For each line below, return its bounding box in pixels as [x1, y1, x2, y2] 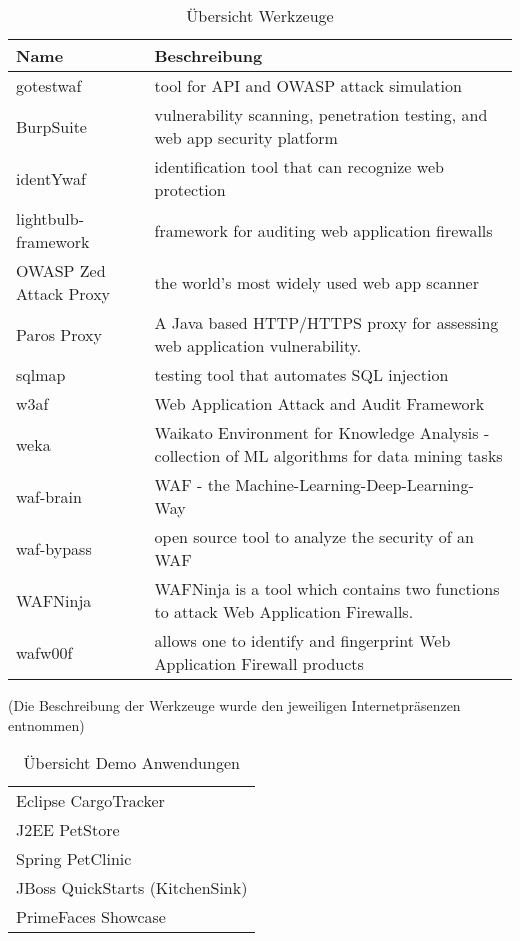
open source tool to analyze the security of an [154, 525, 474, 548]
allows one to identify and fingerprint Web [154, 629, 451, 652]
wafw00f [16, 640, 73, 664]
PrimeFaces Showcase [16, 905, 166, 929]
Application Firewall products [154, 652, 364, 675]
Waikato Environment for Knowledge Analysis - [154, 421, 490, 444]
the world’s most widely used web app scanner [154, 270, 479, 294]
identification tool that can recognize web [154, 155, 444, 178]
